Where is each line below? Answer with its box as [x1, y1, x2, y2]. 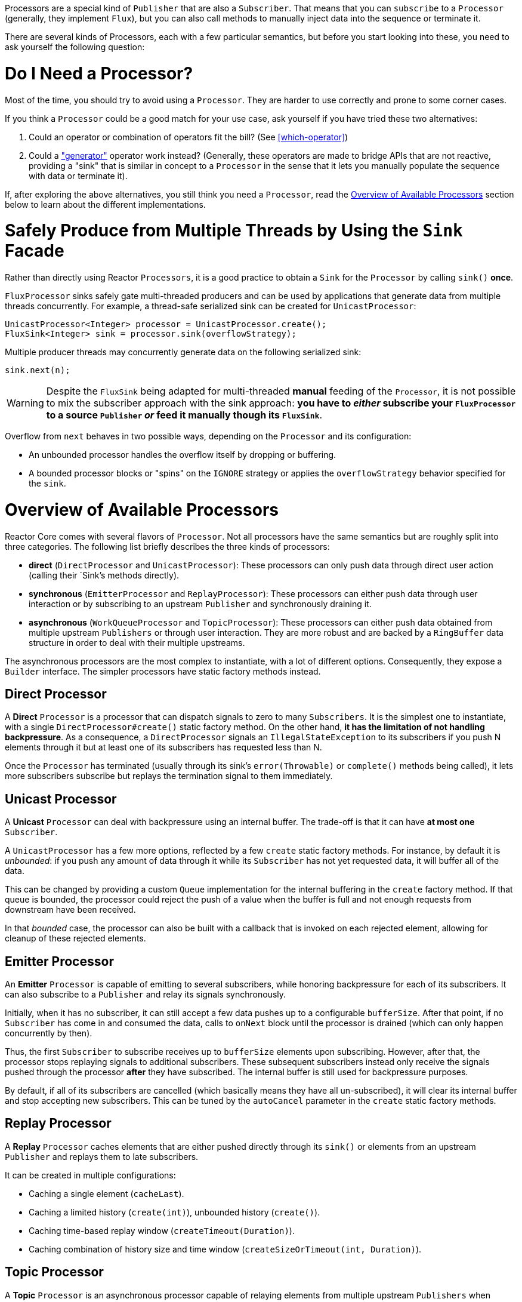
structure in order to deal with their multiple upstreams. [29, 637, 245, 648]
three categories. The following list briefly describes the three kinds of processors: [5, 541, 330, 552]
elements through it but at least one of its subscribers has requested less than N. [5, 742, 322, 753]
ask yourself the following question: [5, 42, 145, 52]
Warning [7, 397, 44, 409]
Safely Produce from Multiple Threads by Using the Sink [5, 220, 463, 241]
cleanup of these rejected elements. [5, 933, 146, 944]
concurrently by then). [5, 1028, 92, 1039]
